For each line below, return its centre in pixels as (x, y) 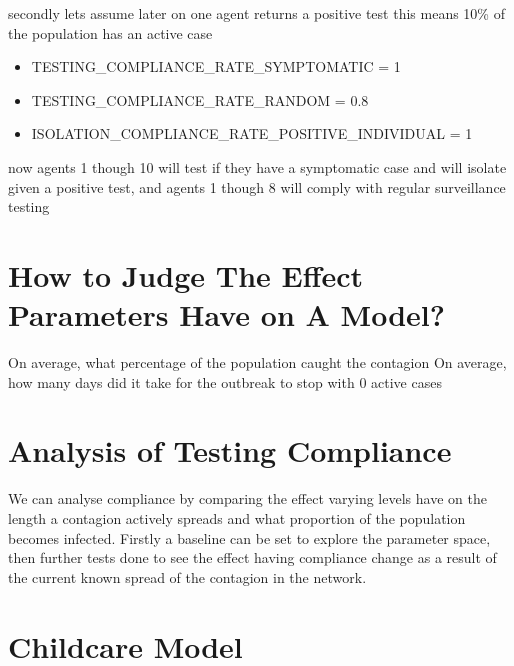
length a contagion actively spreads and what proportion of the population (237, 517)
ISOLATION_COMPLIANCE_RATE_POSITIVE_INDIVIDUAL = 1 (252, 133)
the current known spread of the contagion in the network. (187, 576)
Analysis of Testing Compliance (230, 450)
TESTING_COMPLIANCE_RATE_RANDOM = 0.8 (200, 99)
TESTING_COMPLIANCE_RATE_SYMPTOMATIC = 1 (216, 66)
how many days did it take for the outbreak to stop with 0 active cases (225, 381)
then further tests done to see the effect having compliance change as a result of (252, 557)
